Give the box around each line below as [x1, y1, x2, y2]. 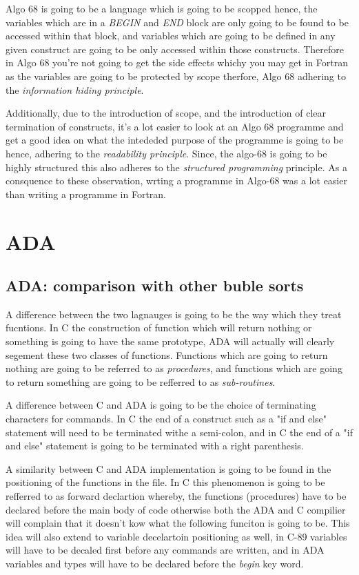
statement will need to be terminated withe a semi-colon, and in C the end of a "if [6, 425, 353, 439]
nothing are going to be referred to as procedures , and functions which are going [6, 361, 342, 376]
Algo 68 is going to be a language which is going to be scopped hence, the [6, 1, 318, 15]
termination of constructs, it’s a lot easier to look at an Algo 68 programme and [6, 119, 344, 133]
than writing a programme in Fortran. [6, 186, 166, 201]
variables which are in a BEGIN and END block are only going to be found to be [6, 14, 349, 29]
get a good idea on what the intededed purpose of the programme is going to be [6, 133, 344, 147]
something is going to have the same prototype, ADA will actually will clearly [6, 334, 335, 349]
